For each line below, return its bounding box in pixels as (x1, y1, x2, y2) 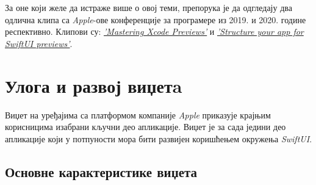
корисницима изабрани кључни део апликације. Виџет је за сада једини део (5, 120, 286, 133)
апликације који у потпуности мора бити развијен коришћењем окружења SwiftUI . (5, 132, 312, 145)
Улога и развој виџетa (5, 73, 182, 98)
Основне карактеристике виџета (5, 162, 198, 181)
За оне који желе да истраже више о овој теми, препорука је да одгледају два (5, 1, 292, 13)
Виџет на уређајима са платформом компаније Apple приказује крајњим (5, 108, 271, 121)
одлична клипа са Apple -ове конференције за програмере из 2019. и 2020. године (5, 13, 306, 26)
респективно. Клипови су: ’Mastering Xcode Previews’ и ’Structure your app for (5, 25, 304, 38)
